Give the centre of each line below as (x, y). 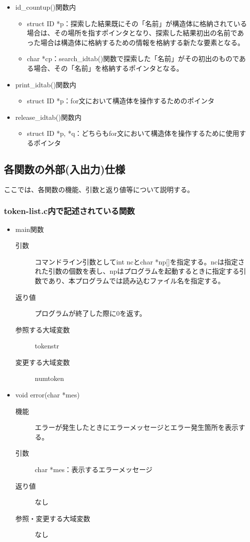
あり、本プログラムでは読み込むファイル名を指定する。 (136, 280)
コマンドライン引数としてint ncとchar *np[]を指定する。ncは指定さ (140, 261)
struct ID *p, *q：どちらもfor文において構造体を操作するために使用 (133, 133)
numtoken (49, 378)
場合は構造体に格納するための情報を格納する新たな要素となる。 (142, 42)
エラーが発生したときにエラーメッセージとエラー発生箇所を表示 (136, 427)
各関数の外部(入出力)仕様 (65, 169)
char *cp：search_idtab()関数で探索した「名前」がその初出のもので (133, 58)
